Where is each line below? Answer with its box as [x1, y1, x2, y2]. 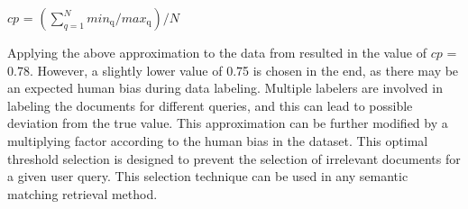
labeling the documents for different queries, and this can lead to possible [7, 95, 413, 114]
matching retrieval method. [7, 184, 158, 203]
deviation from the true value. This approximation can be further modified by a [7, 114, 448, 132]
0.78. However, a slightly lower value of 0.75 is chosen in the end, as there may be [7, 60, 459, 79]
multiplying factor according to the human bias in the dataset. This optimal [7, 131, 428, 150]
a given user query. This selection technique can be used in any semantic [7, 167, 408, 186]
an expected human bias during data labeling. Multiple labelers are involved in [7, 78, 443, 97]
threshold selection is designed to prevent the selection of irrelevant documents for [7, 149, 461, 168]
